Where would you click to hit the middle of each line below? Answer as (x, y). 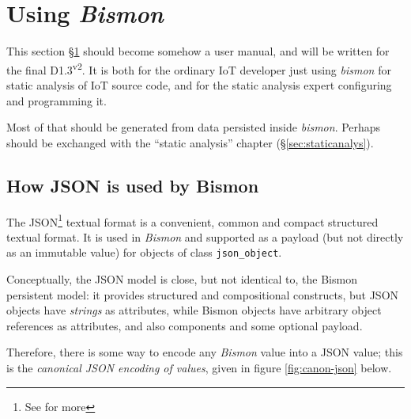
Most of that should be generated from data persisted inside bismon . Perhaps (194, 127)
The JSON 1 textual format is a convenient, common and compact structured (192, 220)
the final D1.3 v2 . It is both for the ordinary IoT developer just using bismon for (199, 68)
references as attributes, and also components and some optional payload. (185, 325)
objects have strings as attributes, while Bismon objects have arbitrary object (194, 310)
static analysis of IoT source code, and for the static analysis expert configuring (199, 84)
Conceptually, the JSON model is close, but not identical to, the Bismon (182, 279)
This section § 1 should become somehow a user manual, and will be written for (198, 51)
